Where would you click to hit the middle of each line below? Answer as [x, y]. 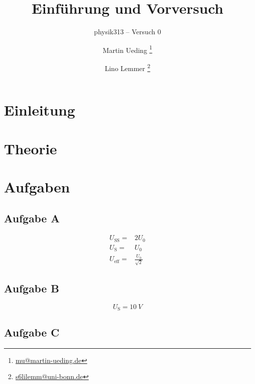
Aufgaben [37, 186]
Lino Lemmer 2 [127, 67]
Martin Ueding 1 [127, 49]
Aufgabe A [32, 218]
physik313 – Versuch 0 [127, 32]
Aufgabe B [32, 288]
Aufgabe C [32, 332]
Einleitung [40, 110]
